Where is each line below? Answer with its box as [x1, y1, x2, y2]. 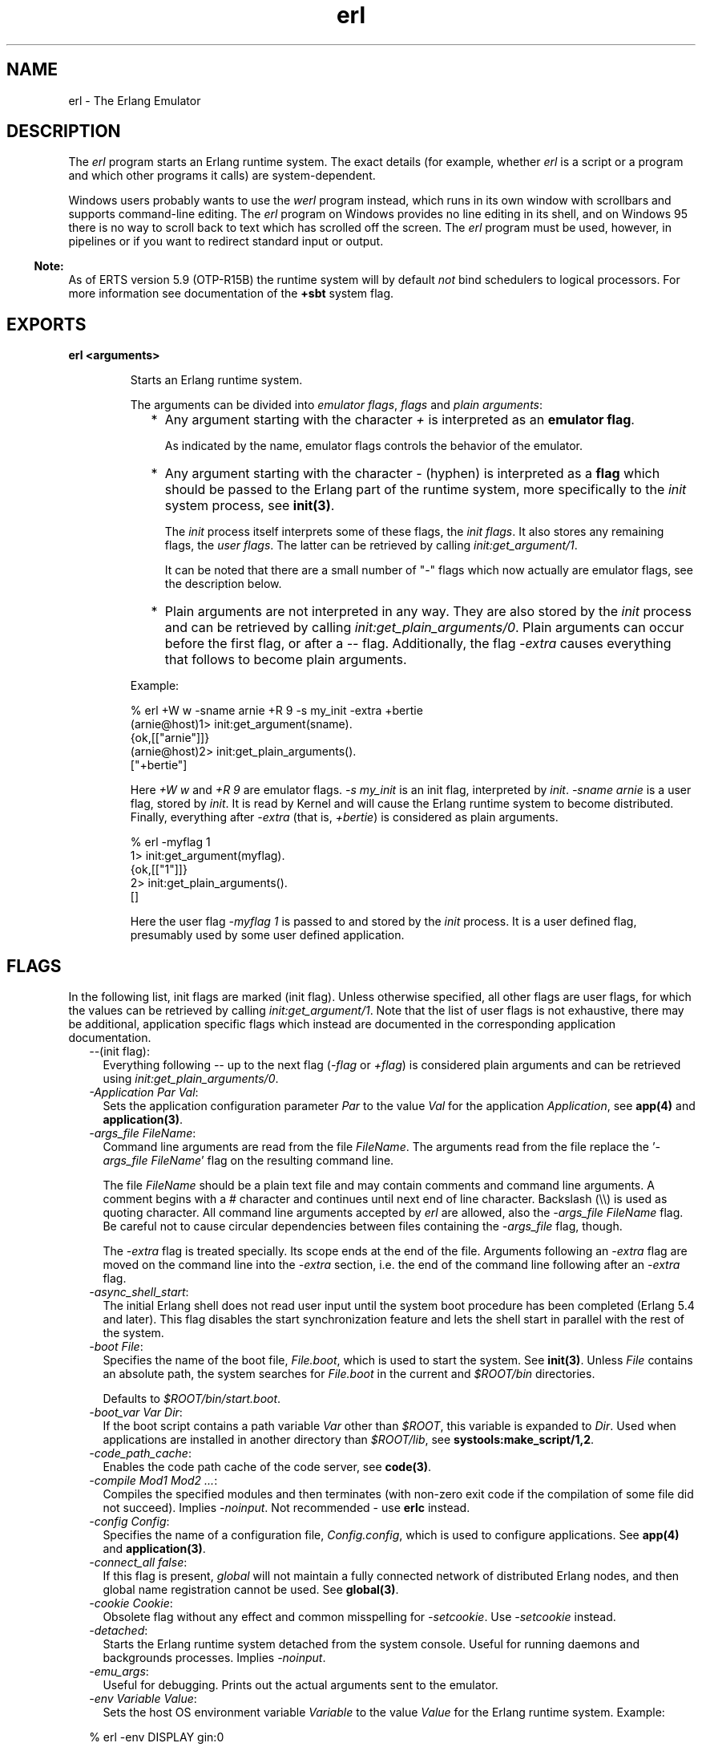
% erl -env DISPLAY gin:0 [89, 1730, 224, 1745]
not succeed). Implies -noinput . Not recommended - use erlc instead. [103, 1501, 470, 1515]
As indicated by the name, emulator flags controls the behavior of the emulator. [164, 439, 583, 453]
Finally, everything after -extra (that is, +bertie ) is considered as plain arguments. [130, 810, 559, 825]
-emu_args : [89, 1664, 149, 1679]
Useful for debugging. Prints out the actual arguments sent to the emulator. [103, 1678, 498, 1692]
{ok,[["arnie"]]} [130, 731, 210, 745]
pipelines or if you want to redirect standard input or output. [68, 234, 384, 249]
